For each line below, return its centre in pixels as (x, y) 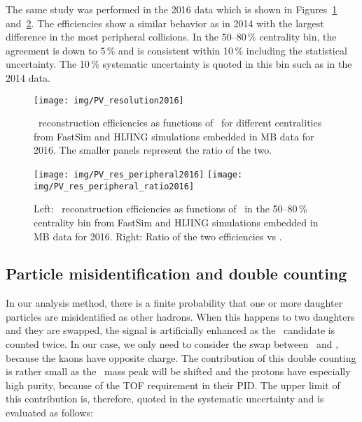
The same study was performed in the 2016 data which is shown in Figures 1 (172, 9)
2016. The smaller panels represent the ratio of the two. (153, 150)
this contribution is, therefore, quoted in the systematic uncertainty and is (165, 399)
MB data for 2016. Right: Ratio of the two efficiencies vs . (158, 236)
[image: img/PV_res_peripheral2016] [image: (138, 175)
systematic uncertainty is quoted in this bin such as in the (227, 64)
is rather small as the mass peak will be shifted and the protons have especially (178, 371)
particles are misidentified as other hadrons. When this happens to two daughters (180, 316)
